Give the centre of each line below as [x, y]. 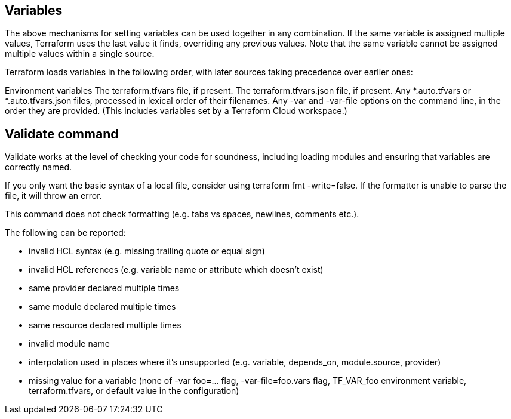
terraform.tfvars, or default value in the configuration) [134, 391]
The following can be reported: [65, 233]
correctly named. [39, 167]
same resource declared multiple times [105, 325]
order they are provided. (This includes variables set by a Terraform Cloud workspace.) [176, 111]
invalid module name [69, 344]
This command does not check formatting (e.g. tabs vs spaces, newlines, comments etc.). [182, 214]
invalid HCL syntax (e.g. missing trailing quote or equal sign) [147, 251]
